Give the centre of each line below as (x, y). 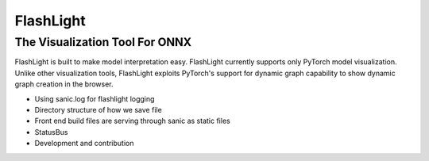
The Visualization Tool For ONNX (103, 42)
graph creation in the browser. (64, 84)
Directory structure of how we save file (98, 109)
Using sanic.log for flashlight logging (95, 98)
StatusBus (51, 132)
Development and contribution (84, 144)
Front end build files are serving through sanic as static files (132, 121)
